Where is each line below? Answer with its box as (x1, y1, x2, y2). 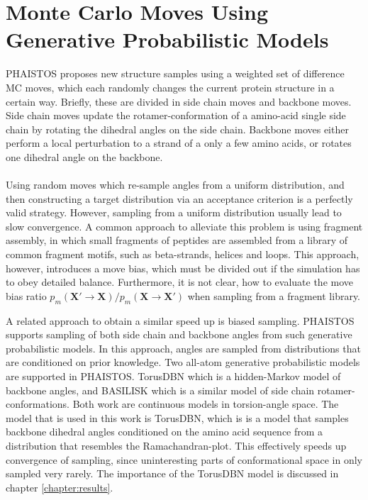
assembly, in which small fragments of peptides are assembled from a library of (6, 233, 348, 248)
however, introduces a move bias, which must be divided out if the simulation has (6, 260, 360, 275)
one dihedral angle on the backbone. (6, 149, 163, 164)
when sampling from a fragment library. (187, 288, 361, 303)
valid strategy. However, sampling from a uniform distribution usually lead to (6, 205, 342, 220)
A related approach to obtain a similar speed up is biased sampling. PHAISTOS (6, 313, 355, 328)
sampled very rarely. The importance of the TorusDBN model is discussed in (6, 466, 339, 481)
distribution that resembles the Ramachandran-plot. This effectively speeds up (6, 438, 347, 452)
